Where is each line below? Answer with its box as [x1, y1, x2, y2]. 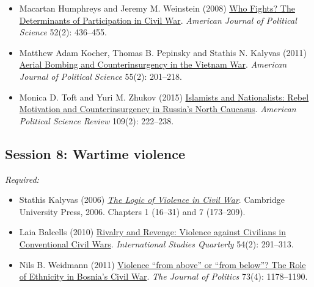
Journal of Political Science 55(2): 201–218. [19, 69, 182, 82]
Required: [5, 172, 39, 185]
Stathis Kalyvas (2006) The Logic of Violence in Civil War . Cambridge [19, 193, 285, 206]
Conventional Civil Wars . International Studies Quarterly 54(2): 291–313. [19, 237, 294, 250]
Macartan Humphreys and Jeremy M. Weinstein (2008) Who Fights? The [19, 2, 295, 14]
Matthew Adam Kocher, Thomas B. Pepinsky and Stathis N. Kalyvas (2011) [19, 46, 307, 58]
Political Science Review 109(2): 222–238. [19, 114, 174, 127]
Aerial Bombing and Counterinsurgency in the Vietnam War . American [19, 58, 287, 71]
